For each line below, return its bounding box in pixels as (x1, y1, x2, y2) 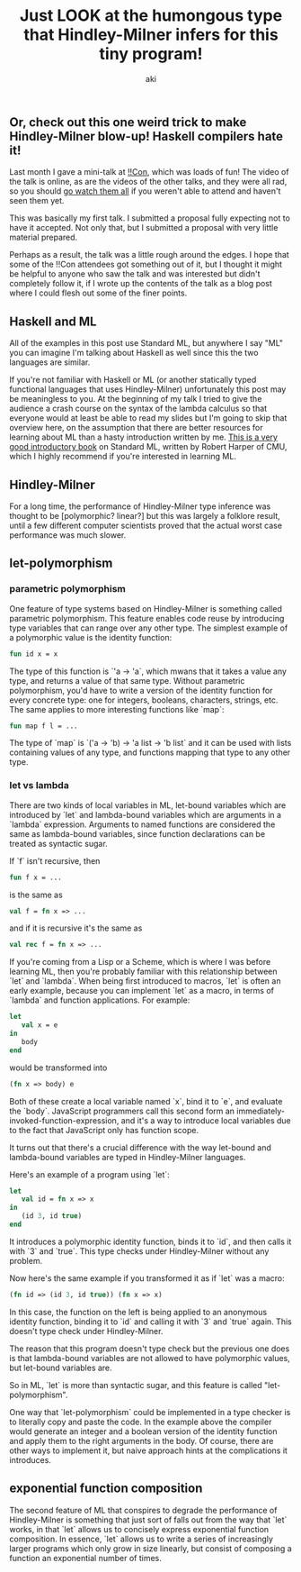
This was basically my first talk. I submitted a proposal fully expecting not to (9, 213, 290, 223)
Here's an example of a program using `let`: (9, 1168, 171, 1180)
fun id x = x (9, 650, 58, 659)
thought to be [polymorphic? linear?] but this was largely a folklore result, (9, 510, 280, 521)
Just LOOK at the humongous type (19, 5, 283, 26)
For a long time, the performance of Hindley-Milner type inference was (9, 501, 271, 512)
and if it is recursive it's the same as (9, 922, 143, 933)
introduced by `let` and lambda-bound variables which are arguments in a (9, 809, 281, 820)
